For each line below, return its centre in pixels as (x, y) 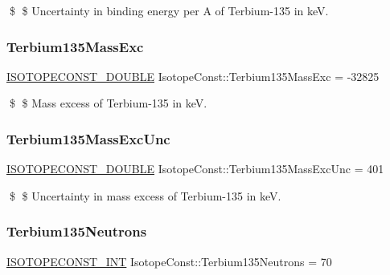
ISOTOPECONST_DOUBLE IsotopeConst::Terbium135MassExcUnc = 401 (195, 169)
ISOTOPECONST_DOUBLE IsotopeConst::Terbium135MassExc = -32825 (193, 76)
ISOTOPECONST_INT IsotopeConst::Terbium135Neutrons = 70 (169, 261)
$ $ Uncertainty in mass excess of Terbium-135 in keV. (145, 195)
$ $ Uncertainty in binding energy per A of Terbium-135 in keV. (169, 10)
